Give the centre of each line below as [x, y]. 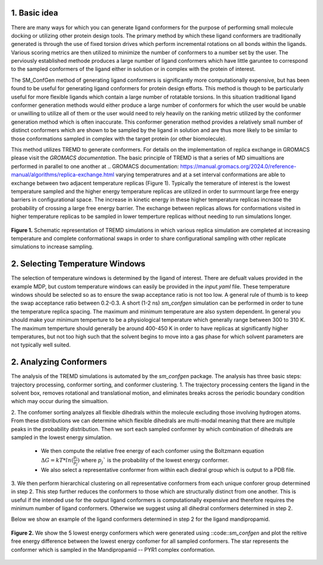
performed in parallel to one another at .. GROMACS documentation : [95, 166]
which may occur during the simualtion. [60, 401]
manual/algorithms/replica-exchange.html [63, 175]
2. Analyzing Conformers [59, 362]
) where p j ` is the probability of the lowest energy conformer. [153, 461]
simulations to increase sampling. [52, 247]
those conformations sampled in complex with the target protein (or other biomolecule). [119, 139]
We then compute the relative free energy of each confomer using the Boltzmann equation [153, 451]
